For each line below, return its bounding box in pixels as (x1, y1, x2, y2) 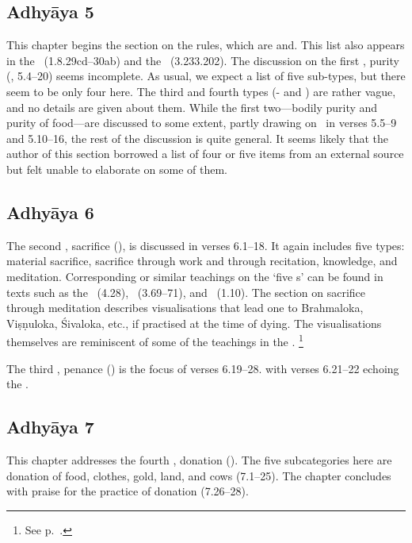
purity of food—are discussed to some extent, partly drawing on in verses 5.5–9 (6, 114, 397, 131)
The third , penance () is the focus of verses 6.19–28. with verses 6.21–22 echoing (6, 360, 399, 376)
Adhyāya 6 (6, 199, 94, 224)
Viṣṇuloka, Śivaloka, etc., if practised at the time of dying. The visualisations (6, 314, 382, 331)
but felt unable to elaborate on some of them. (6, 160, 227, 177)
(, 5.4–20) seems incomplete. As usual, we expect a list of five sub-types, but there (6, 67, 406, 84)
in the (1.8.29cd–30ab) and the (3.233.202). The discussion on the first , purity (6, 52, 399, 68)
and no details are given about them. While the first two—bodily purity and (6, 98, 378, 115)
